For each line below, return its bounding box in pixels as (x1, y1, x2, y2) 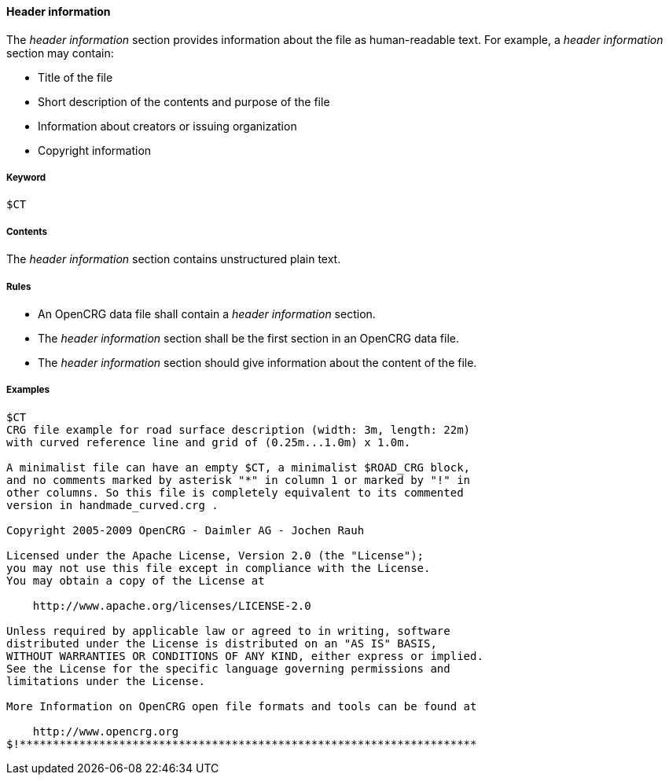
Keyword (6, 172, 46, 183)
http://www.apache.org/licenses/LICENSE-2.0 (32, 599, 311, 612)
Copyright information (38, 143, 152, 157)
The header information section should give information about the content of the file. (38, 355, 477, 369)
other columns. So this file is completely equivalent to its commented (6, 486, 464, 499)
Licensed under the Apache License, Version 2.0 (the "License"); (6, 548, 425, 562)
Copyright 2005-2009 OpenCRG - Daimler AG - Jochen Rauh (6, 523, 365, 537)
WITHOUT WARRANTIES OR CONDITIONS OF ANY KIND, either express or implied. (6, 649, 483, 662)
